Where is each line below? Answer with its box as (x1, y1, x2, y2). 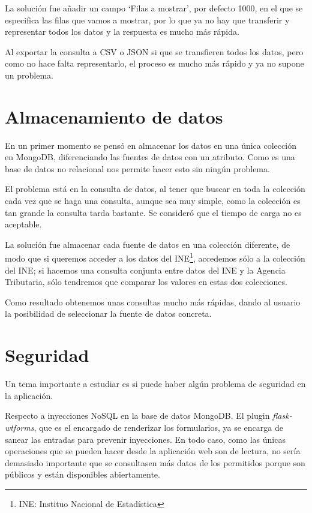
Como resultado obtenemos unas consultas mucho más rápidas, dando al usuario (5, 295, 301, 308)
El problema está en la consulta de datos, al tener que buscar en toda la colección (5, 182, 305, 195)
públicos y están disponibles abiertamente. (5, 468, 160, 481)
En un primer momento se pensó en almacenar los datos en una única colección (5, 139, 296, 151)
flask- (272, 409, 292, 422)
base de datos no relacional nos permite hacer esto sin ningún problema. (5, 162, 270, 175)
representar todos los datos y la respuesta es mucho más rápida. (5, 25, 239, 38)
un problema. (5, 68, 53, 81)
